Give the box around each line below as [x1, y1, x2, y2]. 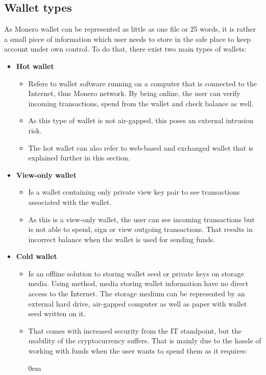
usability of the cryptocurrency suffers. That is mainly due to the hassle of [28, 335, 261, 346]
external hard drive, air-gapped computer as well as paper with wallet [28, 298, 247, 309]
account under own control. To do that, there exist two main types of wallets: [4, 43, 247, 54]
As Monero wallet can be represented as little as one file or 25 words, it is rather [4, 24, 256, 34]
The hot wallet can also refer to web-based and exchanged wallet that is [28, 142, 254, 153]
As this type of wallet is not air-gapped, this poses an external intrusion [28, 115, 254, 126]
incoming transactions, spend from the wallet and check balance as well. [28, 98, 254, 108]
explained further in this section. [28, 152, 130, 163]
